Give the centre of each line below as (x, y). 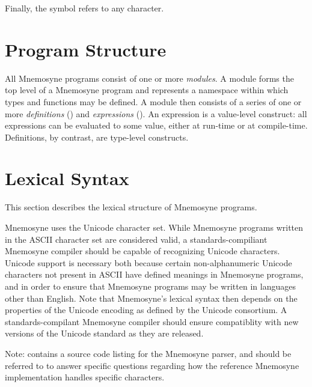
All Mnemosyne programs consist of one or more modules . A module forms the (149, 78)
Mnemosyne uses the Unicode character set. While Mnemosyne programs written (154, 227)
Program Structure (86, 49)
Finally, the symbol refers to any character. (84, 8)
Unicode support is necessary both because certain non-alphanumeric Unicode (148, 262)
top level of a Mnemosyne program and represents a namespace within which (147, 90)
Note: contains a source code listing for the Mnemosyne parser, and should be (148, 353)
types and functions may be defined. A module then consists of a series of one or (153, 101)
